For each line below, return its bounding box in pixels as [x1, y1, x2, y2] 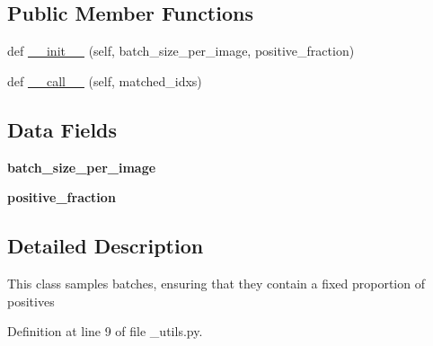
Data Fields [7, 115, 118, 143]
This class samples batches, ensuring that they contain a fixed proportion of [7, 273, 425, 292]
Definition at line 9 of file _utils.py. [7, 322, 203, 341]
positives [7, 291, 55, 310]
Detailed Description [7, 232, 204, 260]
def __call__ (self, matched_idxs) [7, 71, 202, 90]
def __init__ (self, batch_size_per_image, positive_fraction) [7, 41, 355, 60]
